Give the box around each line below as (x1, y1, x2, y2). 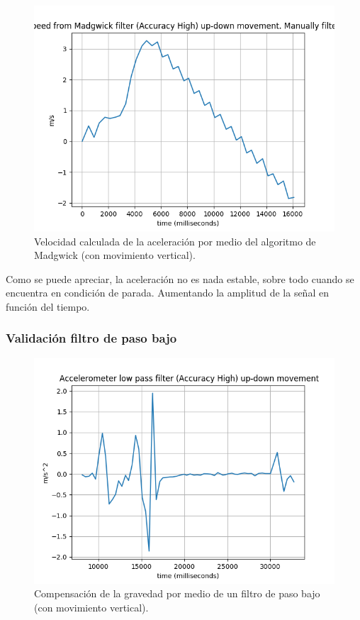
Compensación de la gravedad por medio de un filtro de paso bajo (34, 586, 320, 601)
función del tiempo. (6, 299, 90, 314)
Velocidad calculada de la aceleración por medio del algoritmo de (34, 233, 316, 248)
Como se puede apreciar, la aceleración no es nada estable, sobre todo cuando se (6, 271, 354, 286)
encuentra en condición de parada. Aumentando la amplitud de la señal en (6, 285, 329, 300)
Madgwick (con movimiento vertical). (34, 248, 196, 262)
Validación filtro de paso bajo (6, 329, 177, 347)
